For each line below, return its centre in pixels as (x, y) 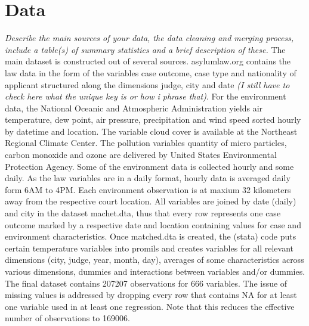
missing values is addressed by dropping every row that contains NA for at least (151, 295)
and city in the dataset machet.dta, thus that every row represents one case (143, 213)
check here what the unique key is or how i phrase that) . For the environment (146, 96)
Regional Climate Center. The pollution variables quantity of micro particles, (146, 143)
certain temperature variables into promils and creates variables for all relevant (149, 248)
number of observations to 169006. (67, 318)
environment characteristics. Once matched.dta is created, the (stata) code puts (151, 236)
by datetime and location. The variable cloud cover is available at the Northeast (151, 131)
